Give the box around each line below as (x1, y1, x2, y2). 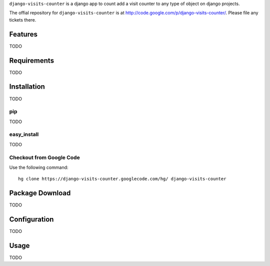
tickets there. (9, 17, 36, 23)
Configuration (9, 215, 54, 224)
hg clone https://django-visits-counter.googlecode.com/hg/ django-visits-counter (18, 176, 226, 182)
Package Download (9, 189, 71, 197)
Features (9, 30, 37, 39)
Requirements (9, 56, 54, 65)
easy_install (9, 131, 39, 138)
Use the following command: (9, 164, 68, 170)
